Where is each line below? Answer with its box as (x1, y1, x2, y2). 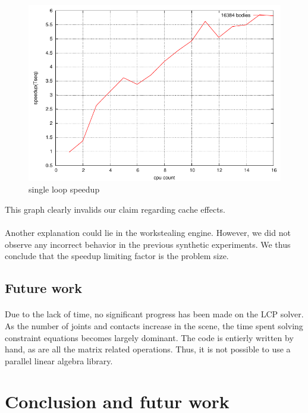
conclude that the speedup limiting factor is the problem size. (5, 250, 229, 262)
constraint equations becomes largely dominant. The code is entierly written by (5, 331, 294, 343)
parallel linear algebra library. (5, 354, 113, 367)
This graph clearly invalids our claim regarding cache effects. (5, 203, 226, 215)
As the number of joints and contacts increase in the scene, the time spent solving (5, 319, 303, 332)
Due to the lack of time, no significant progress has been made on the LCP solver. (5, 308, 304, 320)
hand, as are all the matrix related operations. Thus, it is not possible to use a (5, 343, 291, 355)
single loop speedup (29, 183, 100, 196)
